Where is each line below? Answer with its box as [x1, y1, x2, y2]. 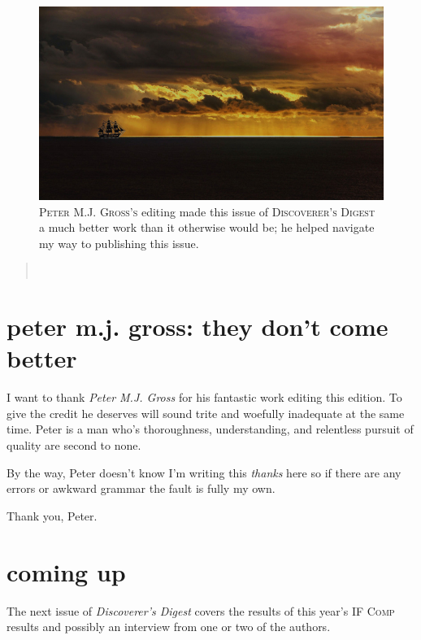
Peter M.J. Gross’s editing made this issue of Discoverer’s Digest [39, 202, 375, 220]
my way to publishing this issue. [39, 234, 199, 251]
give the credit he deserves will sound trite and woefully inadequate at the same [7, 404, 405, 421]
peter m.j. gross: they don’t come [7, 310, 388, 343]
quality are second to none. [7, 437, 141, 453]
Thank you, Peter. [7, 507, 98, 524]
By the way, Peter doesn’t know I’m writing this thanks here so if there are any [7, 464, 401, 481]
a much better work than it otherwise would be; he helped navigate [39, 219, 375, 236]
